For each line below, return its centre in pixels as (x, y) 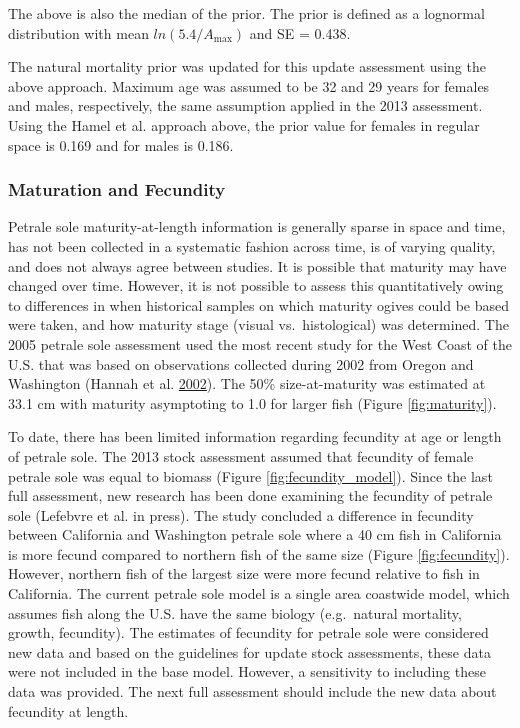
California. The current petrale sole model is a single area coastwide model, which (259, 593)
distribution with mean (78, 32)
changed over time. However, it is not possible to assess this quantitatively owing (256, 285)
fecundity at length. (68, 710)
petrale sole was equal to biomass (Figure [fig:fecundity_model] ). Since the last (250, 475)
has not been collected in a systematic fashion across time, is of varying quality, (252, 245)
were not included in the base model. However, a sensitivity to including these (247, 671)
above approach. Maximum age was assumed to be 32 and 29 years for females (249, 85)
